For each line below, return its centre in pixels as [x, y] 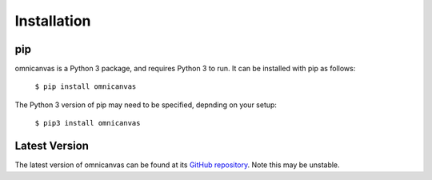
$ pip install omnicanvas [86, 87]
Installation [53, 21]
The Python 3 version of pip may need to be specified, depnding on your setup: [146, 105]
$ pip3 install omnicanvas [88, 123]
